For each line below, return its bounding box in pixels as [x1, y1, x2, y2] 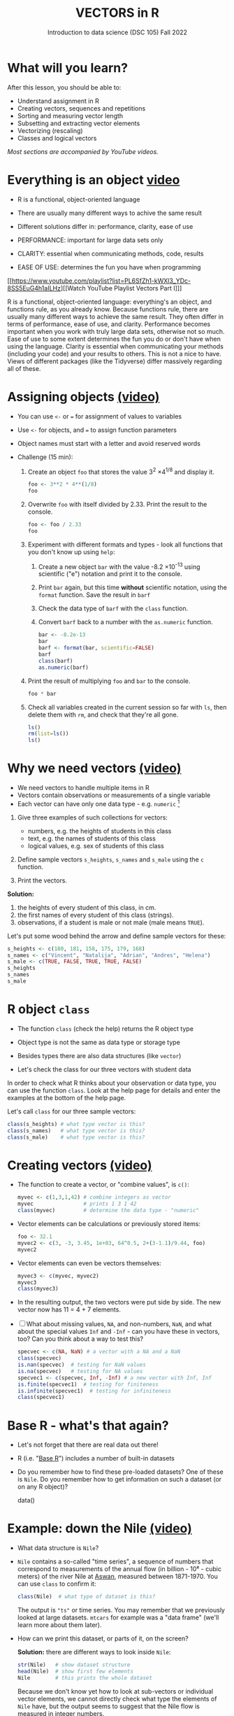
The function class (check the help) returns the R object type [17, 1024, 194, 1033]
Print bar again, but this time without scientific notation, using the [38, 583, 227, 592]
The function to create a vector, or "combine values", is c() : [17, 1181, 190, 1189]
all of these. [7, 364, 41, 372]
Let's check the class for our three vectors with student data [17, 1065, 191, 1074]
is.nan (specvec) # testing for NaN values [17, 1361, 147, 1369]
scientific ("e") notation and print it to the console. [38, 570, 183, 578]
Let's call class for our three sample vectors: [7, 1107, 136, 1116]
